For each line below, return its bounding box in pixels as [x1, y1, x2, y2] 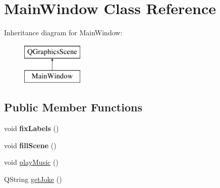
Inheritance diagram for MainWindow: [4, 27, 123, 38]
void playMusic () [4, 157, 59, 167]
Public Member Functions [4, 99, 142, 115]
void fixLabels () [4, 123, 59, 134]
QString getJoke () [4, 173, 62, 184]
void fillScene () [4, 140, 57, 150]
